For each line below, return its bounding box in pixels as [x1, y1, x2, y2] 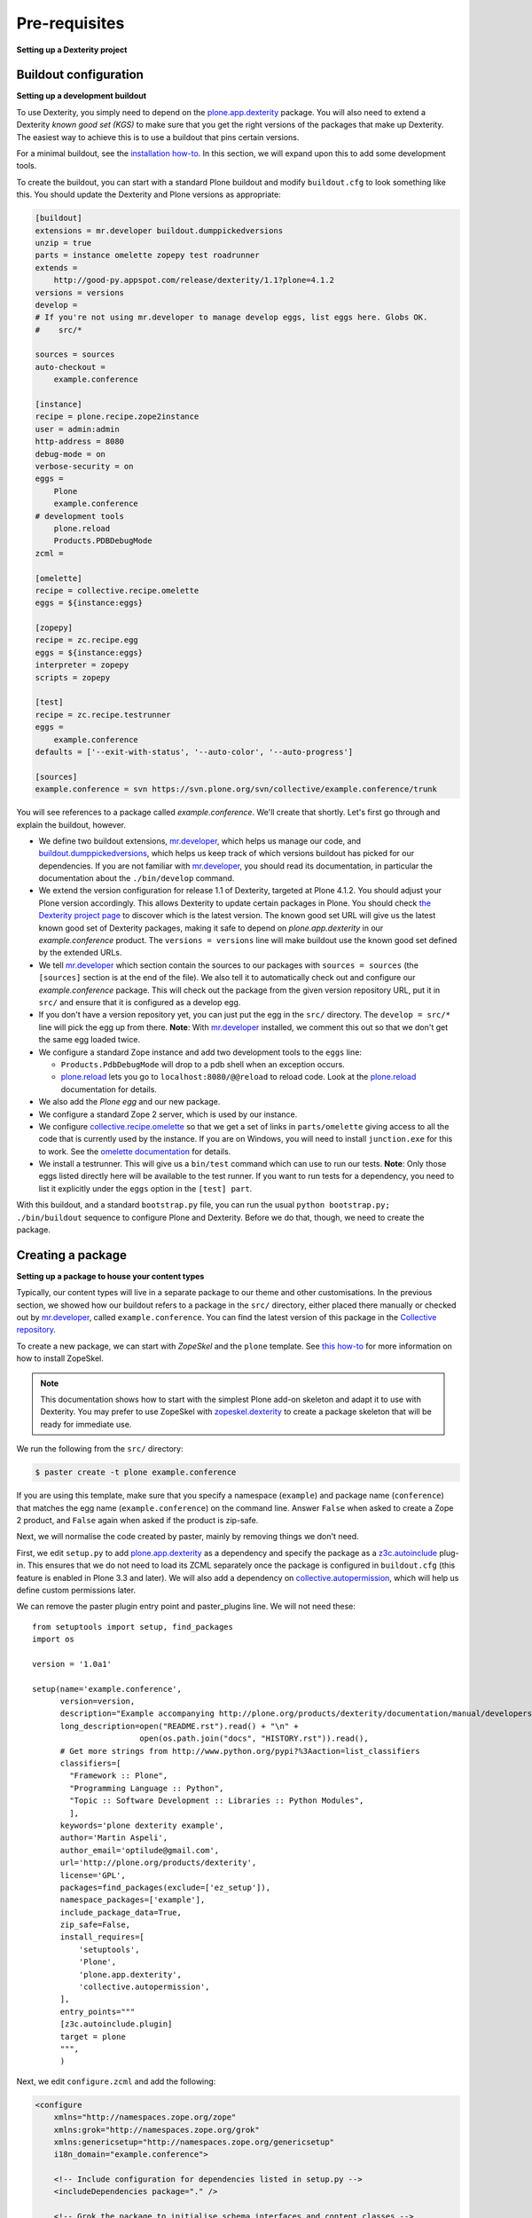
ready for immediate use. [40, 1419, 132, 1429]
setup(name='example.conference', [32, 1684, 182, 1694]
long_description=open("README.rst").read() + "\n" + [59, 1721, 299, 1731]
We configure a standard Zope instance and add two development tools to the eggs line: [38, 1047, 363, 1058]
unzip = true [35, 238, 92, 248]
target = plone [59, 2032, 126, 2041]
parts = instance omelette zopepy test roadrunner [35, 250, 261, 261]
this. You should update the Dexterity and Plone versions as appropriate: [16, 189, 281, 200]
